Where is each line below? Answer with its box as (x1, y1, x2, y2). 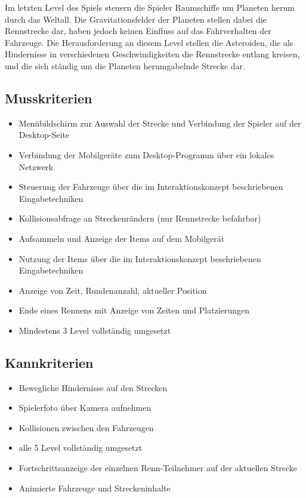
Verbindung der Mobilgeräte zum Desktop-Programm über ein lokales (18, 148, 274, 161)
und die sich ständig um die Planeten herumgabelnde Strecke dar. (5, 59, 245, 72)
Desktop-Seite (18, 128, 70, 141)
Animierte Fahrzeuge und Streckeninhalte (18, 481, 171, 494)
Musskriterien (5, 88, 92, 107)
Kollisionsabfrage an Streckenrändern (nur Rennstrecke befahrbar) (18, 212, 261, 225)
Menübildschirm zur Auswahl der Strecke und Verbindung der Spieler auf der (18, 116, 301, 129)
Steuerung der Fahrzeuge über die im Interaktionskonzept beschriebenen (18, 180, 283, 193)
